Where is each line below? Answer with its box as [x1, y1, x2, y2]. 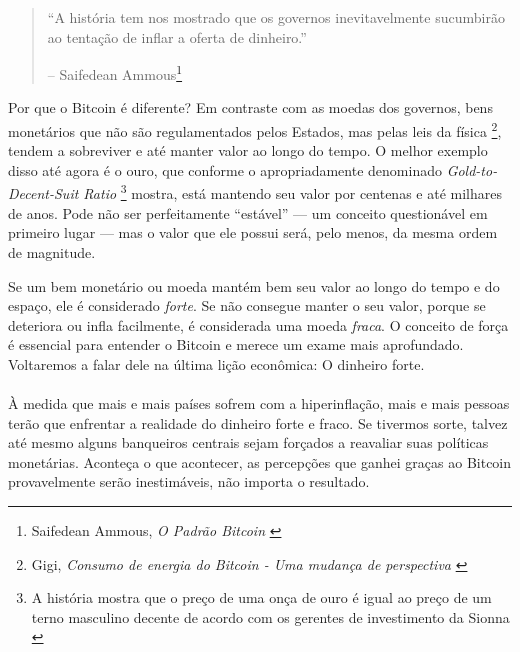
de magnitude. [8, 241, 96, 262]
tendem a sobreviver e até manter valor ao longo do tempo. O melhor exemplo [8, 140, 488, 161]
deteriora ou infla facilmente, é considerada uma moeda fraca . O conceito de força [8, 314, 509, 335]
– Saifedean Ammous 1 [47, 61, 183, 84]
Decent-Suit [8, 183, 79, 204]
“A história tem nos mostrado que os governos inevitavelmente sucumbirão [47, 7, 505, 27]
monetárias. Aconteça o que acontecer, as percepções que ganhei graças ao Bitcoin [8, 451, 512, 472]
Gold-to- [446, 159, 498, 180]
